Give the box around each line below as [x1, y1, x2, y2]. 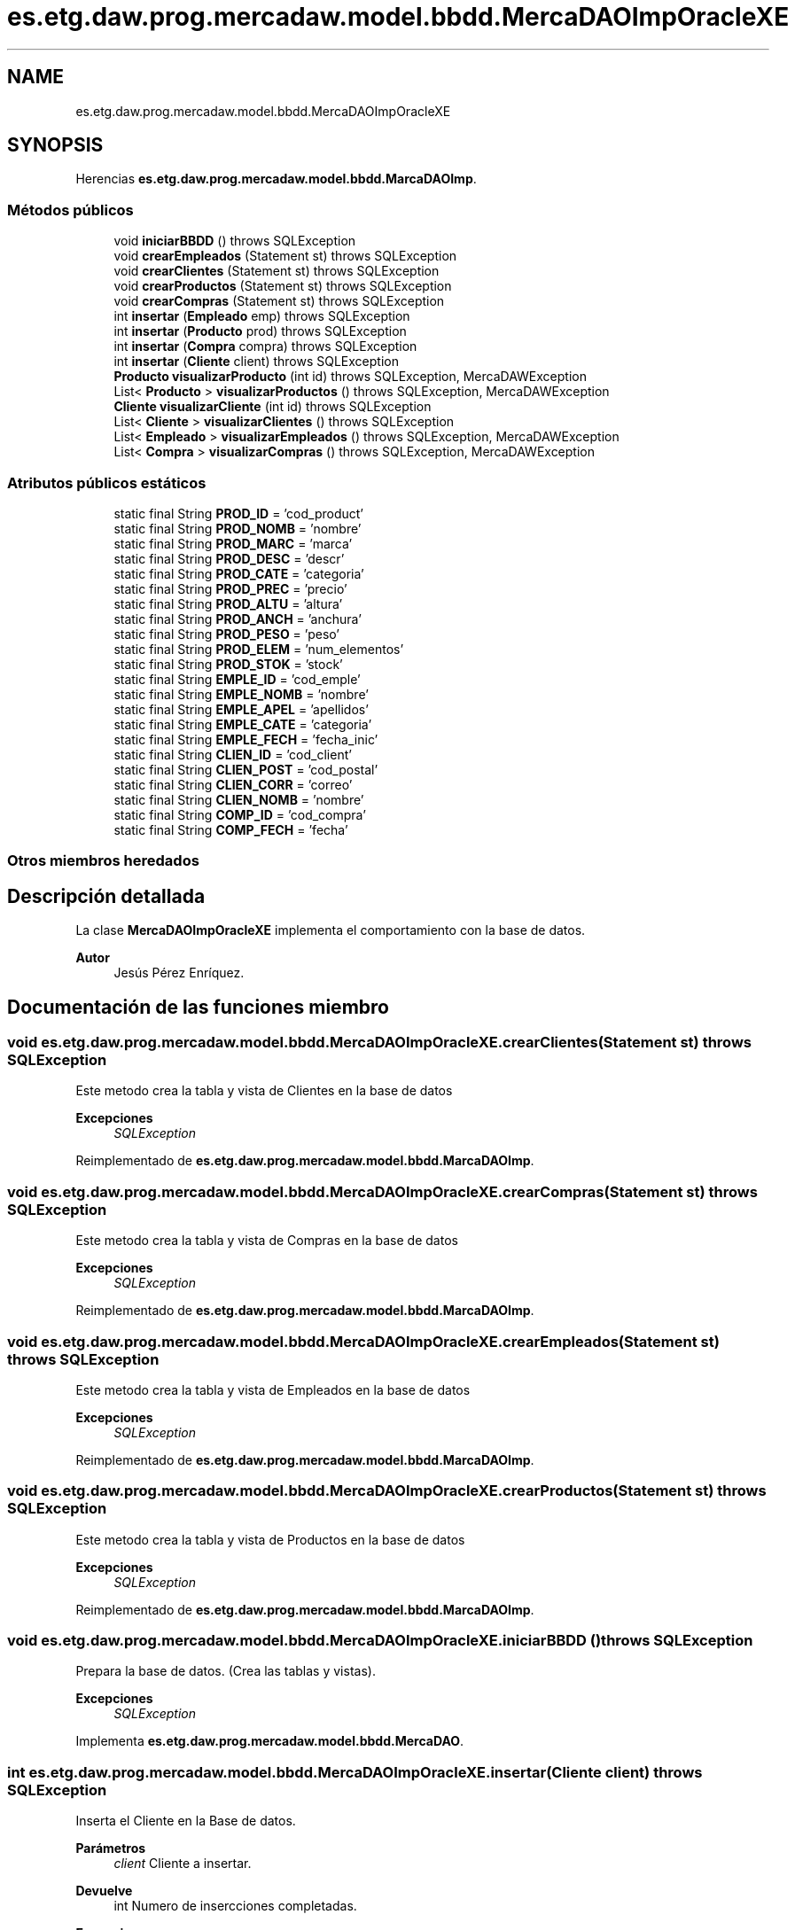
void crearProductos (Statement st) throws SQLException [113, 278, 452, 294]
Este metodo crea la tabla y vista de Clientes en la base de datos [75, 1083, 453, 1099]
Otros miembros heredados [7, 852, 199, 870]
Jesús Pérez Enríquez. [113, 965, 245, 981]
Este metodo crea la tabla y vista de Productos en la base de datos [75, 1531, 465, 1547]
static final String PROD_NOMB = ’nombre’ [113, 520, 362, 536]
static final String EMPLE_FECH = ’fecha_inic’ [113, 731, 378, 747]
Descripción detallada [7, 884, 206, 907]
